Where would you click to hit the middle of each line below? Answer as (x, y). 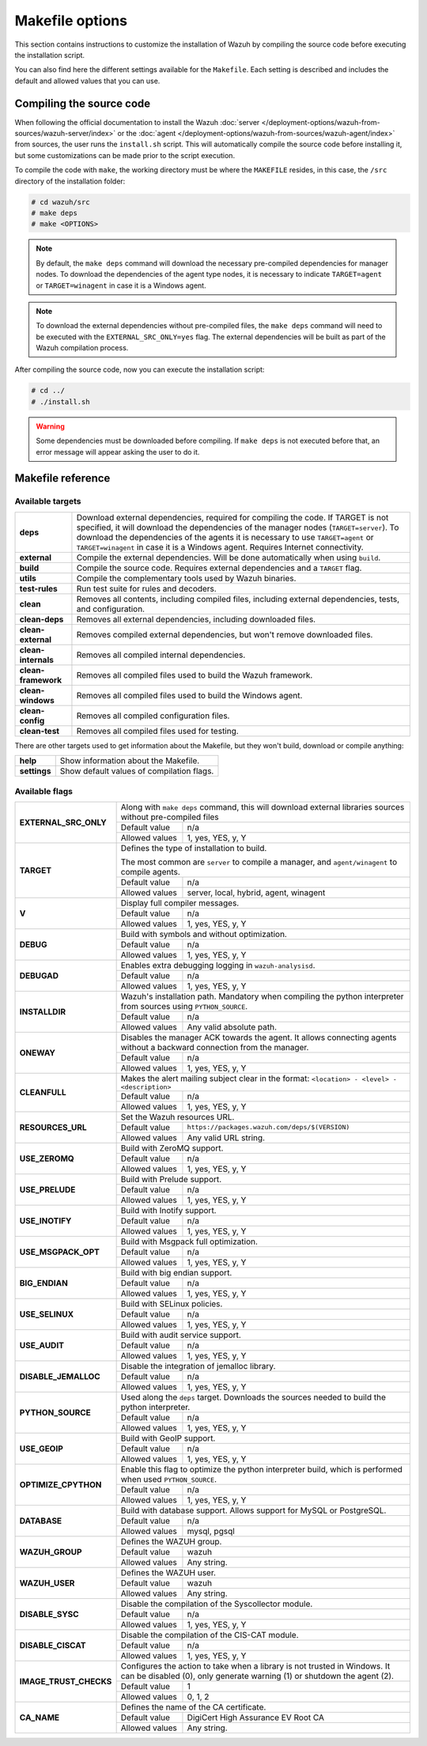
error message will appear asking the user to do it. (118, 452)
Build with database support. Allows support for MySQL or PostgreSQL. (253, 1510)
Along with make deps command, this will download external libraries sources (263, 807)
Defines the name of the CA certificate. (193, 1706)
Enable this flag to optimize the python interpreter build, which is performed (262, 1469)
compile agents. (151, 871)
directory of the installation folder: (70, 181)
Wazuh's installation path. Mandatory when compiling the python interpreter (262, 996)
